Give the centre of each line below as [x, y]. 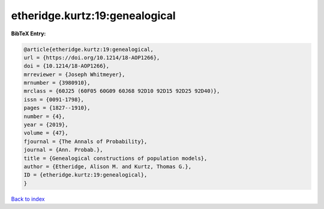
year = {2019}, [46, 125]
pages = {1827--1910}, [57, 108]
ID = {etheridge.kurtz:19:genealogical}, [85, 175]
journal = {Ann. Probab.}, [63, 150]
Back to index [28, 199]
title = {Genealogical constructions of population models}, [115, 158]
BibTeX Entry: [28, 34]
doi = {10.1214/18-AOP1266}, [67, 66]
